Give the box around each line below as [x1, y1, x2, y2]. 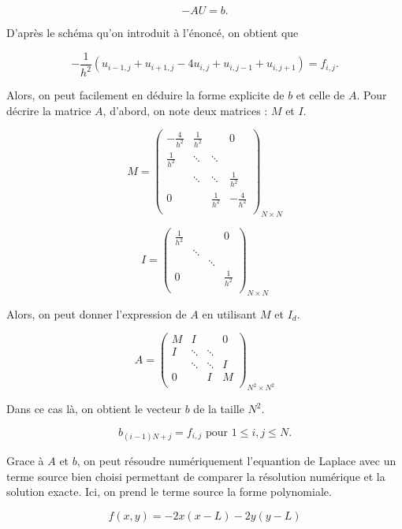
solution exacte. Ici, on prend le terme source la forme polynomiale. [6, 483, 332, 500]
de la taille [193, 400, 244, 417]
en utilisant [202, 305, 257, 322]
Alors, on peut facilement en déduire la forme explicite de [6, 87, 285, 102]
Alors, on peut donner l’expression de [6, 305, 187, 322]
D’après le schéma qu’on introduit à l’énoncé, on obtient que [6, 24, 299, 40]
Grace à [6, 452, 44, 468]
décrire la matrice [6, 102, 91, 118]
